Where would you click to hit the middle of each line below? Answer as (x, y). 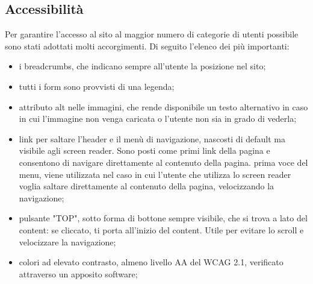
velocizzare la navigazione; (67, 241)
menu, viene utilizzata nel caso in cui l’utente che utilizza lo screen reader (155, 174)
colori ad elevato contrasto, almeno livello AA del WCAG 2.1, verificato (151, 262)
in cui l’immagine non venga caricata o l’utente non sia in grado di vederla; (158, 118)
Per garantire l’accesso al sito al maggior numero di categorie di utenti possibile (152, 34)
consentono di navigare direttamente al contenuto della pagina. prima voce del (163, 162)
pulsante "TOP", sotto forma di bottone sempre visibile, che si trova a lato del (163, 218)
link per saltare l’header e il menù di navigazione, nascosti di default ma (152, 138)
